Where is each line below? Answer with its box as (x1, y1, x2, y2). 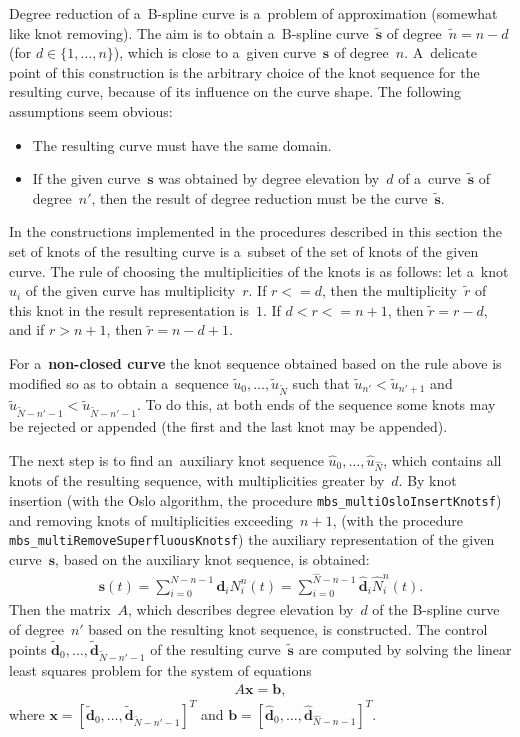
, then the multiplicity (322, 280, 457, 301)
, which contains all (383, 449, 502, 470)
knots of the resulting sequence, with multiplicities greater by (9, 470, 385, 491)
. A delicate (404, 42, 477, 63)
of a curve (398, 168, 461, 189)
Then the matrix (9, 599, 111, 620)
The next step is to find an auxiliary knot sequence (9, 449, 324, 470)
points (9, 638, 47, 659)
